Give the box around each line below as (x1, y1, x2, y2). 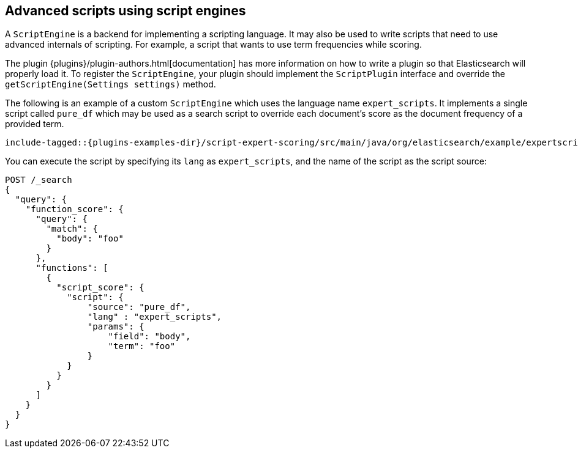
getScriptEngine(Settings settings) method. (5, 79, 216, 90)
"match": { (46, 224, 98, 234)
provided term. (5, 119, 64, 130)
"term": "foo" (108, 341, 176, 352)
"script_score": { (56, 282, 144, 293)
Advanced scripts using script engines (5, 3, 246, 18)
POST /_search (5, 175, 72, 185)
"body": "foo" (56, 234, 124, 244)
